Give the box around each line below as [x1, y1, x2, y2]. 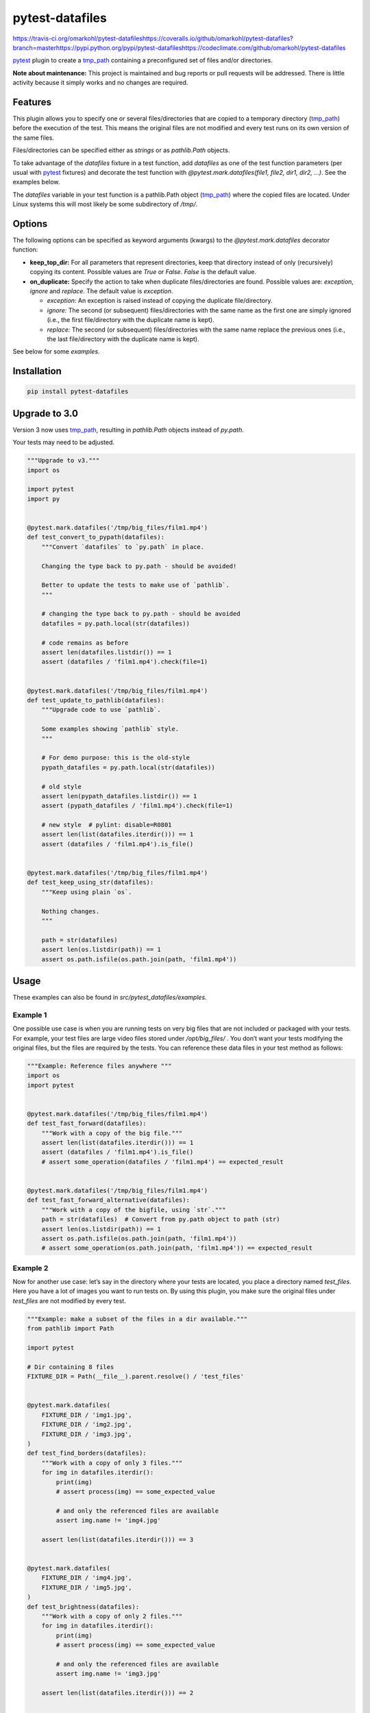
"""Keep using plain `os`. [41, 888, 133, 896]
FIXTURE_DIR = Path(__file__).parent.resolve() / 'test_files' [27, 1372, 245, 1381]
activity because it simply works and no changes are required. [12, 79, 188, 87]
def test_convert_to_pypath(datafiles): [27, 533, 164, 541]
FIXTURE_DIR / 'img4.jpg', [41, 1574, 133, 1582]
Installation [12, 365, 62, 377]
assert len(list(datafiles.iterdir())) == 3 [41, 1536, 194, 1543]
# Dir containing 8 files [27, 1363, 114, 1370]
